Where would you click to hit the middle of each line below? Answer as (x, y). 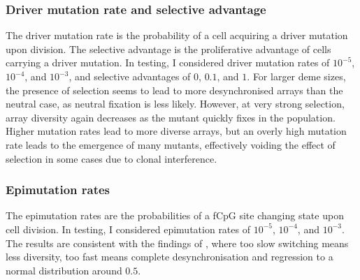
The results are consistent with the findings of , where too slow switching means (177, 243)
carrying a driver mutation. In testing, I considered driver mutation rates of (168, 62)
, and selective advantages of (130, 76)
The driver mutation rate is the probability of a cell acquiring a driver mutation (177, 35)
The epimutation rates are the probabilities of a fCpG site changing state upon (175, 215)
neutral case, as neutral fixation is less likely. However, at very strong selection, (175, 104)
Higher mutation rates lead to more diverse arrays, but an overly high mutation (176, 131)
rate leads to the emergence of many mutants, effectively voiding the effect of (171, 144)
